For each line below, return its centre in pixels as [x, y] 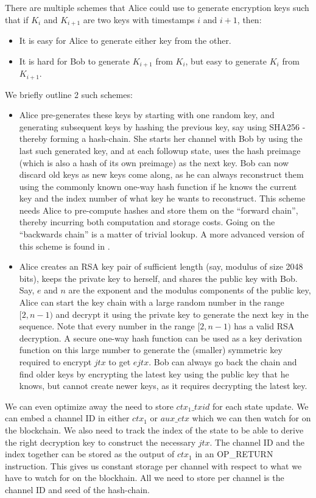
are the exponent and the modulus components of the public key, [190, 290]
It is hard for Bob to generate [75, 61]
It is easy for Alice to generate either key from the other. [125, 40]
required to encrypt [55, 362]
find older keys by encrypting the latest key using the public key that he [154, 373]
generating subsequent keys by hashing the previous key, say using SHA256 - [162, 126]
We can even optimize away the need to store [89, 406]
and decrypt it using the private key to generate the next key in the [182, 314]
